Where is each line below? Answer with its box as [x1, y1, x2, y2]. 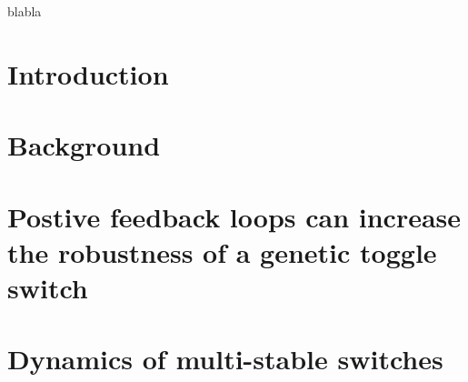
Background [7, 126, 161, 164]
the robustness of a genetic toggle [7, 233, 437, 270]
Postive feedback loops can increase [7, 197, 462, 235]
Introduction [7, 55, 169, 92]
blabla [7, 2, 42, 20]
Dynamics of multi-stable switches [7, 340, 443, 377]
